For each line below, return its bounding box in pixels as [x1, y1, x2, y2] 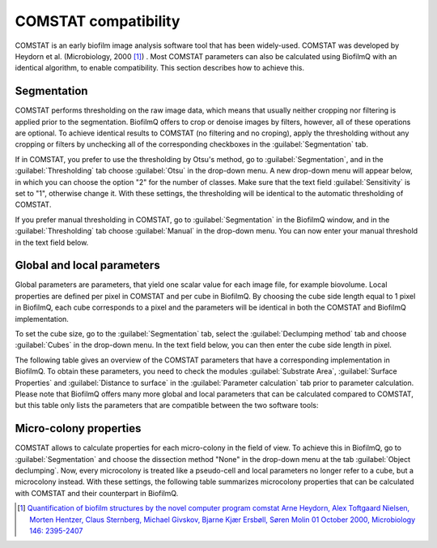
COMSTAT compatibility [15, 12, 180, 30]
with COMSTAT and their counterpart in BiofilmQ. [15, 488, 179, 498]
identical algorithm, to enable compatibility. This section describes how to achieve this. [15, 63, 305, 73]
